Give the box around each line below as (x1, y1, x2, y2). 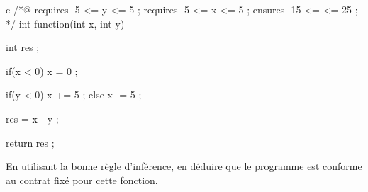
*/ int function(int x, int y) (6, 16, 125, 30)
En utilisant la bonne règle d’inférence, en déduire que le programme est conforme (6, 159, 362, 174)
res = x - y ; (6, 111, 59, 125)
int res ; (6, 40, 40, 55)
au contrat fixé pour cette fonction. (6, 172, 158, 187)
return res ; (6, 135, 55, 149)
